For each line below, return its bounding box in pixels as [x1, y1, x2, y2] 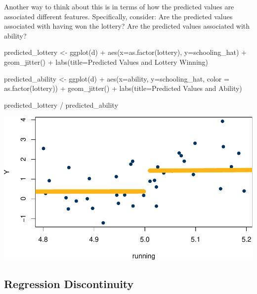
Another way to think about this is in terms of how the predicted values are [4, 1, 234, 11]
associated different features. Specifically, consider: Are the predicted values [4, 11, 233, 21]
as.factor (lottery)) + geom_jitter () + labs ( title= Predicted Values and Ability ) [4, 83, 242, 93]
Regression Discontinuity [4, 276, 134, 291]
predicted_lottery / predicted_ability [4, 99, 118, 110]
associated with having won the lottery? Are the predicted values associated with [4, 21, 250, 31]
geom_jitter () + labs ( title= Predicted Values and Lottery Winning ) [4, 56, 209, 67]
